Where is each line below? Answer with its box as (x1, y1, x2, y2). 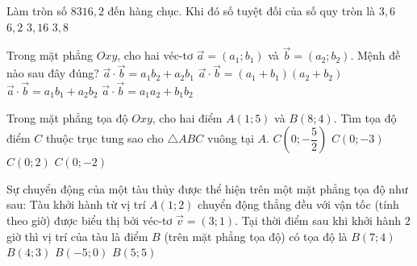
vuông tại (206, 130, 254, 147)
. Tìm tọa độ (333, 109, 397, 126)
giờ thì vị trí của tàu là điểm (6, 227, 148, 244)
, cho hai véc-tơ (117, 47, 193, 64)
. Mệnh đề (350, 47, 401, 64)
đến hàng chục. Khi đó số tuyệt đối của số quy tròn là (107, 2, 376, 19)
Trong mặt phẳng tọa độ (6, 109, 128, 126)
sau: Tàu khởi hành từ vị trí (6, 196, 146, 213)
